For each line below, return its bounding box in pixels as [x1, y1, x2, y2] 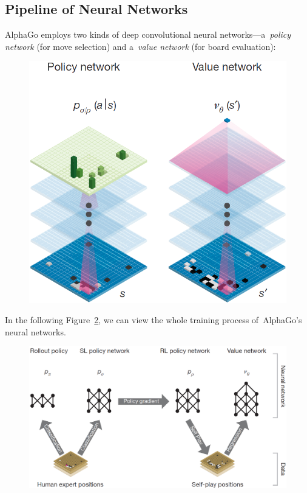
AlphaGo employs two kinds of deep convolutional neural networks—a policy [5, 28, 291, 41]
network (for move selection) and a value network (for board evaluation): [5, 40, 276, 52]
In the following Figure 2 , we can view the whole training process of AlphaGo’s [5, 313, 302, 326]
